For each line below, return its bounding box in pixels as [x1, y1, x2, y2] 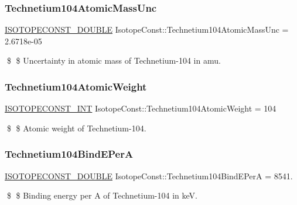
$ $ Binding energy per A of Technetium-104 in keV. [6, 189, 197, 201]
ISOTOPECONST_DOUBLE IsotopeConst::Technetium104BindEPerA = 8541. [5, 169, 293, 182]
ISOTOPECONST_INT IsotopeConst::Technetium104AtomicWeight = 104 [5, 102, 276, 114]
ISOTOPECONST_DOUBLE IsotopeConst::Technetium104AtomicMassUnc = [5, 23, 289, 36]
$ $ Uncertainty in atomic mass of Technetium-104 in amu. [6, 54, 221, 67]
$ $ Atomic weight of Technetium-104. [6, 121, 146, 134]
